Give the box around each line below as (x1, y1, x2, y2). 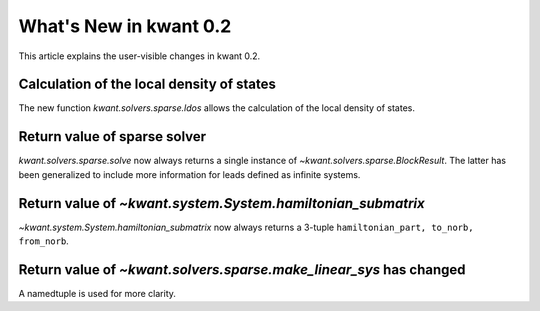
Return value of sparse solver (18, 128, 207, 145)
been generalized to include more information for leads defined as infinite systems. (18, 168, 361, 180)
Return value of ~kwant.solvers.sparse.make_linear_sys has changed (18, 261, 466, 278)
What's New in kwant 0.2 (18, 15, 232, 37)
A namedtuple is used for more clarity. (18, 287, 177, 299)
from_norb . (18, 235, 69, 247)
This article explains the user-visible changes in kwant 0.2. (18, 50, 261, 62)
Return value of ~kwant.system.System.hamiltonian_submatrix (18, 195, 425, 212)
